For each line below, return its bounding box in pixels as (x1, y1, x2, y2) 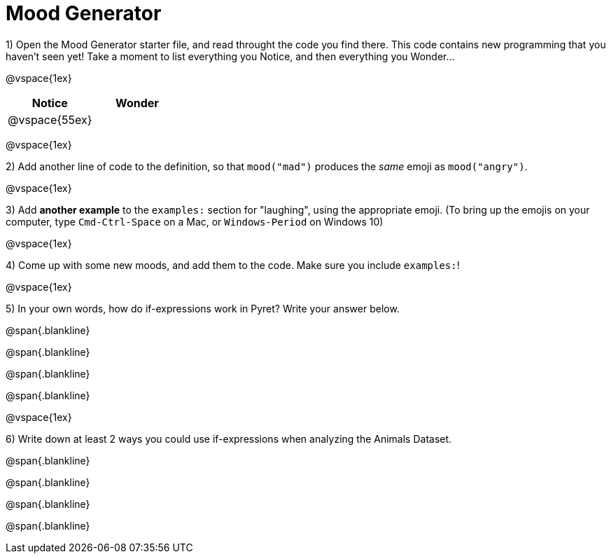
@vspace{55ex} (8, 112, 92, 127)
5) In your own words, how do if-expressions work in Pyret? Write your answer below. (6, 302, 400, 315)
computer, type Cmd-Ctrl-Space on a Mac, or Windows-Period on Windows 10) (6, 215, 384, 228)
